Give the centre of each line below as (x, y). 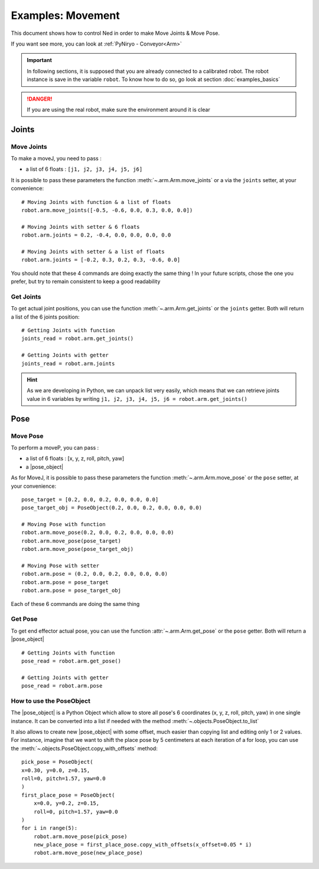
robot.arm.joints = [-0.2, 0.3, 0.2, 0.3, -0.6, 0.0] (101, 260)
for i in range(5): (50, 828)
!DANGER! (40, 99)
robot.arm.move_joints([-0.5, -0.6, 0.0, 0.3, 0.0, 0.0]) (107, 210)
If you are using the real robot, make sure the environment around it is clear (118, 109)
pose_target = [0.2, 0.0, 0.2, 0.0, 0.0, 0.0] (90, 499)
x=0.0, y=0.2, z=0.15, (66, 803)
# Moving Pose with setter (61, 566)
